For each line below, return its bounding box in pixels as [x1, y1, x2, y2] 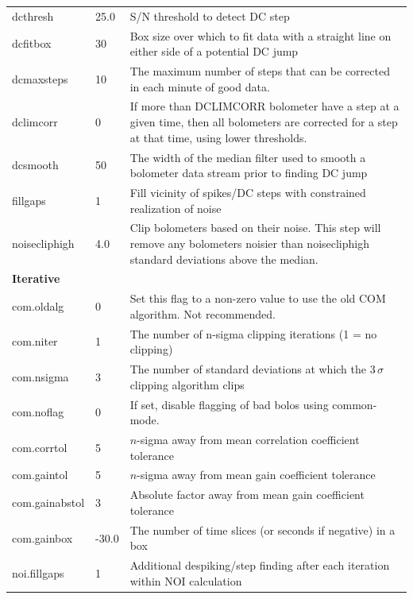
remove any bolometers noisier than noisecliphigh [129, 234, 370, 251]
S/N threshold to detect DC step [129, 7, 290, 24]
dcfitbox [12, 35, 52, 52]
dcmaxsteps [12, 70, 68, 87]
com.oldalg [12, 298, 64, 315]
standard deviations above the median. [129, 250, 318, 267]
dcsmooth [12, 157, 59, 173]
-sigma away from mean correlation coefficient [137, 431, 360, 447]
